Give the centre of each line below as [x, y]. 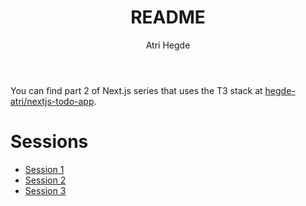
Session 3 [45, 190]
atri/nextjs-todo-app [52, 101]
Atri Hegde [168, 45]
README [168, 17]
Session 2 [45, 180]
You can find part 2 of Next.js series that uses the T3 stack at [136, 90]
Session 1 [44, 169]
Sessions [49, 142]
